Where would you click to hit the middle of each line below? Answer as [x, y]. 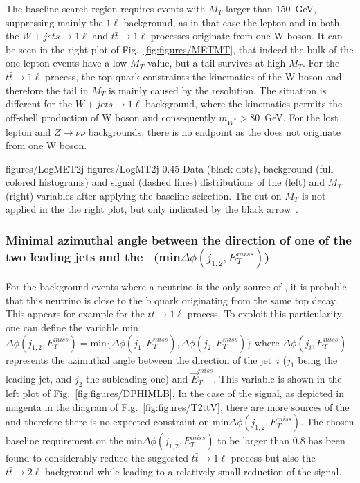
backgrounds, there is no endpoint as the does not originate [214, 131]
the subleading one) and [137, 379]
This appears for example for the [75, 314]
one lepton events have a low [66, 63]
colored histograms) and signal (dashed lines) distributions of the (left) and [165, 182]
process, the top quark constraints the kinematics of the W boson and [193, 76]
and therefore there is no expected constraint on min [117, 422]
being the [318, 359]
